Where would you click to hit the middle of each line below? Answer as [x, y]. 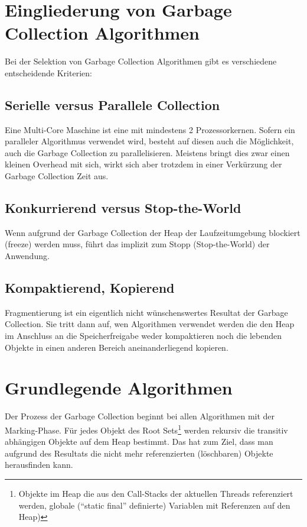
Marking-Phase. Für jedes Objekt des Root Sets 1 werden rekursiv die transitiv [146, 429]
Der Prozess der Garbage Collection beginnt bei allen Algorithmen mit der [140, 416]
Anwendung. [27, 256]
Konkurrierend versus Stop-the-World [123, 208]
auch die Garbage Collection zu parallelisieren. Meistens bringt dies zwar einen [147, 152]
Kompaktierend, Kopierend [90, 288]
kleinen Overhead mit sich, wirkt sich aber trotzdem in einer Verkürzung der [143, 164]
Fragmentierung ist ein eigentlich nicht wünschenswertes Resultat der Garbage [146, 312]
